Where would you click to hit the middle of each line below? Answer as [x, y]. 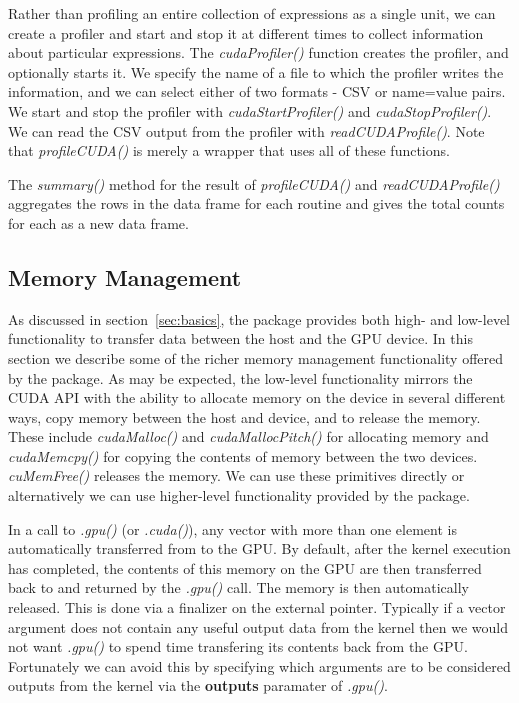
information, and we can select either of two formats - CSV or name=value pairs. [257, 91]
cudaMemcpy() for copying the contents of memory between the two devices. [243, 455]
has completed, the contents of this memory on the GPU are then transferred [245, 567]
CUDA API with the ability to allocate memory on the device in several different [257, 397]
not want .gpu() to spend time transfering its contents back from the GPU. [238, 646]
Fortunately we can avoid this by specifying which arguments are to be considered [259, 665]
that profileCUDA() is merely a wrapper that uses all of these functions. [229, 150]
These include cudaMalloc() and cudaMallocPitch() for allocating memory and [248, 436]
